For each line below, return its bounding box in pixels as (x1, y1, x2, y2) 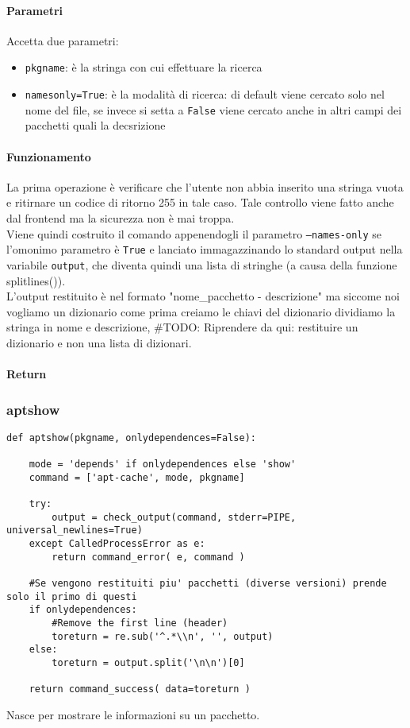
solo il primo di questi (6, 591, 137, 602)
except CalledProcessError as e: (29, 538, 205, 550)
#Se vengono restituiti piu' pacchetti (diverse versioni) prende (29, 578, 387, 590)
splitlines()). (6, 272, 66, 288)
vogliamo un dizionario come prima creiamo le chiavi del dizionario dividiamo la (6, 303, 396, 319)
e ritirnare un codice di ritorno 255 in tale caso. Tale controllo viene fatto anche (6, 194, 394, 211)
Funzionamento (6, 148, 91, 165)
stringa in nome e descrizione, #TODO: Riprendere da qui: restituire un (6, 319, 358, 335)
